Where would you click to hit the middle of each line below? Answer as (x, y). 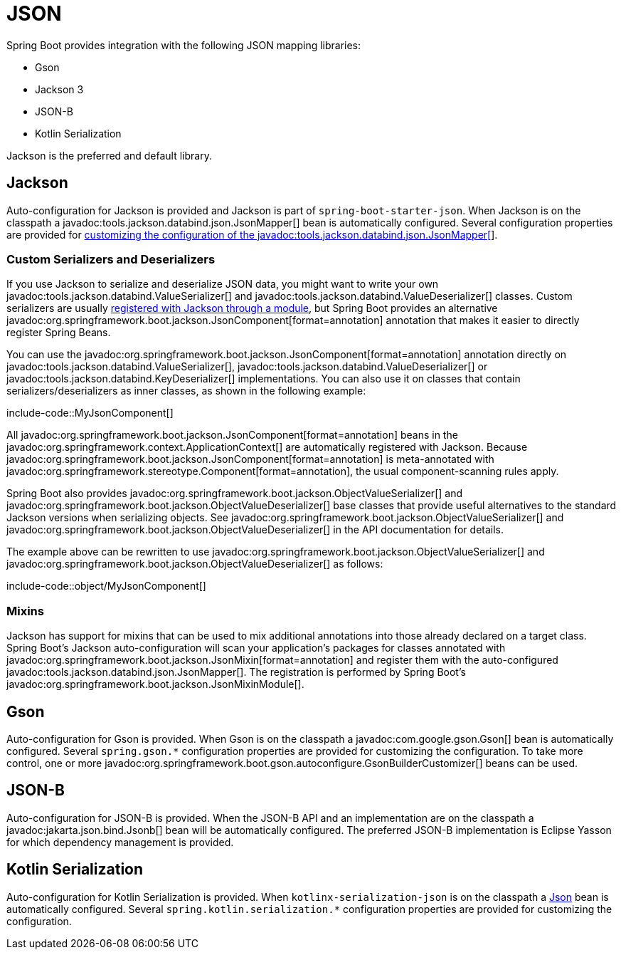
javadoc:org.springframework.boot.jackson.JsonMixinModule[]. (155, 684)
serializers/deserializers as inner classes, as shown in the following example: (186, 391)
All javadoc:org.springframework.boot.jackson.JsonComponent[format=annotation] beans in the (232, 435)
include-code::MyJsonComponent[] (90, 413)
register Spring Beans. (59, 333)
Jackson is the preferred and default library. (109, 155)
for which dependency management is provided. (120, 842)
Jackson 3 (59, 89)
